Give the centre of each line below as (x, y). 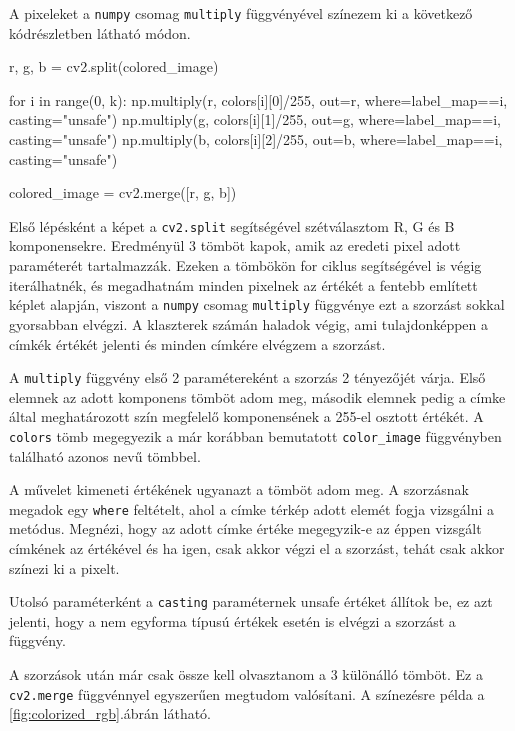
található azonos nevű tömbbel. (105, 455)
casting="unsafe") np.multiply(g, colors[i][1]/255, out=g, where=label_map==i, (255, 119)
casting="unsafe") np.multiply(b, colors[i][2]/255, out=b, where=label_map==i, (256, 139)
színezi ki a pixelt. (64, 567)
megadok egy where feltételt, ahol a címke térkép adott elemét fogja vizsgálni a (252, 508)
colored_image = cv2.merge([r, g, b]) (123, 192)
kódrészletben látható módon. (100, 32)
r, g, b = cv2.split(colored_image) (114, 66)
